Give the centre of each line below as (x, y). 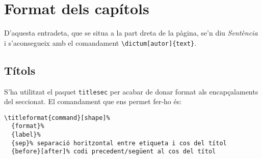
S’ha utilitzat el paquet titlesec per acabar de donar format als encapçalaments (131, 91)
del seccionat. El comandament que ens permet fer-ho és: (93, 101)
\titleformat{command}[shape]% (57, 118)
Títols (20, 70)
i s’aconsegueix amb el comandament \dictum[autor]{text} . (100, 42)
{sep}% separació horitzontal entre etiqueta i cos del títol (119, 143)
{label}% (26, 135)
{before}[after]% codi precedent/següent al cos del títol (114, 152)
